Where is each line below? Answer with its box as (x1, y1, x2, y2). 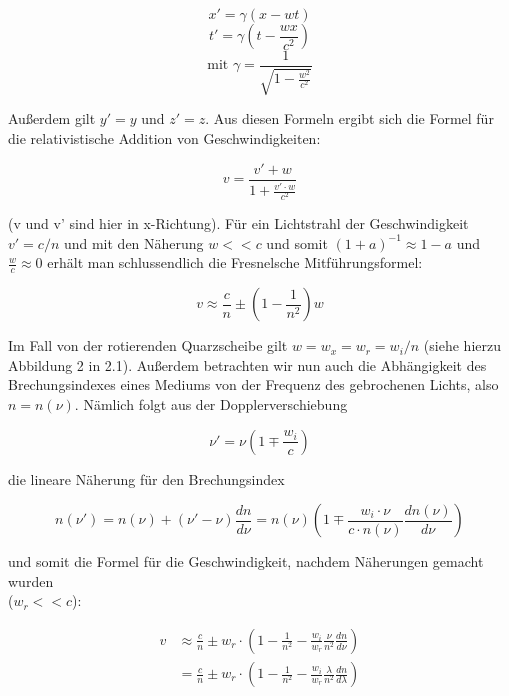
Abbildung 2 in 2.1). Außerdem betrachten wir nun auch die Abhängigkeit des (8, 354, 487, 375)
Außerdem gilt (8, 108, 96, 129)
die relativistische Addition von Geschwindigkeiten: (8, 128, 321, 149)
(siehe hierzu (423, 335, 501, 356)
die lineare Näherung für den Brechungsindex (8, 468, 285, 489)
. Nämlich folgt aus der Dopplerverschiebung (74, 394, 348, 414)
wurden (8, 570, 54, 591)
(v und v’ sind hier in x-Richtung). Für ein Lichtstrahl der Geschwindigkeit (8, 213, 469, 234)
